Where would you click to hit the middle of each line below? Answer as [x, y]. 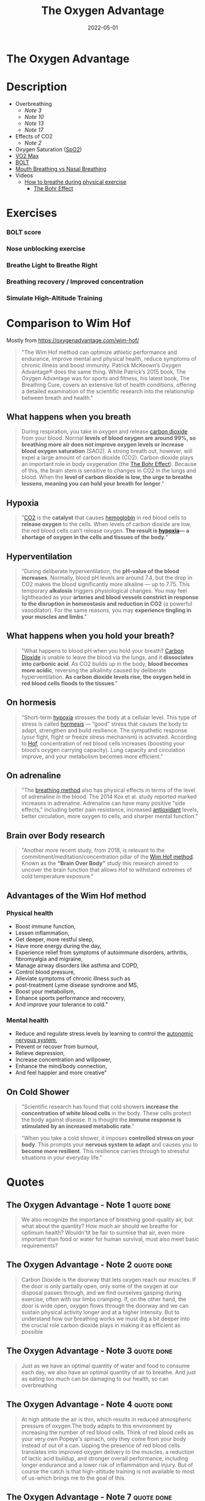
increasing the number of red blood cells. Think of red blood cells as [107, 1432]
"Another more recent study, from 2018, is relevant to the [93, 850]
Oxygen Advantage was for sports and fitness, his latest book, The [105, 378]
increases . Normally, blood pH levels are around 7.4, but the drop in [107, 578]
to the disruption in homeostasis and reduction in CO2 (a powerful [107, 604]
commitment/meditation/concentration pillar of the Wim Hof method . [108, 857]
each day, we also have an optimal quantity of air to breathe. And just [109, 1372]
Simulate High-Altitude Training [54, 298]
